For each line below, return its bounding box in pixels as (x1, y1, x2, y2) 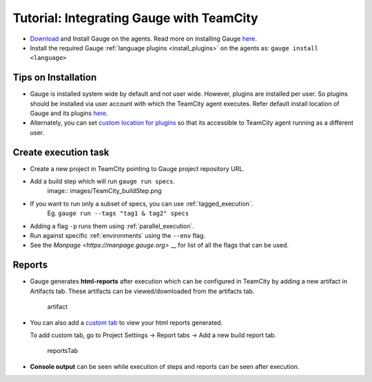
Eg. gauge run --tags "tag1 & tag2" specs (47, 209, 189, 217)
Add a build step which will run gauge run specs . (30, 177, 176, 185)
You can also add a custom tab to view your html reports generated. (30, 318, 223, 327)
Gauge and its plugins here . (30, 109, 108, 117)
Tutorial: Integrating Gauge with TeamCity (12, 10, 258, 26)
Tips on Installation (12, 72, 97, 83)
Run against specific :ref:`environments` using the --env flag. (30, 232, 206, 240)
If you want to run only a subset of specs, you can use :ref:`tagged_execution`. (30, 199, 254, 208)
